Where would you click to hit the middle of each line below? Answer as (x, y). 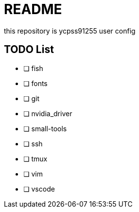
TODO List (29, 50)
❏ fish (33, 68)
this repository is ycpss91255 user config (70, 31)
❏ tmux (35, 159)
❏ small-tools (45, 128)
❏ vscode (39, 189)
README (33, 9)
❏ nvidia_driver (48, 113)
